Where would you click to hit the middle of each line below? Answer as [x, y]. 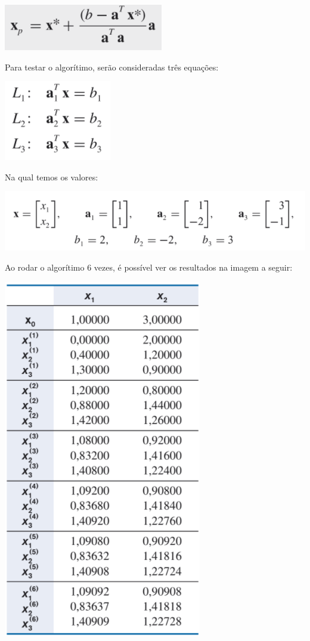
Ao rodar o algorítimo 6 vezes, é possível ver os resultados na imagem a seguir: [149, 267]
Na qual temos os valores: [52, 177]
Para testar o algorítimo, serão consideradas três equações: [112, 67]
